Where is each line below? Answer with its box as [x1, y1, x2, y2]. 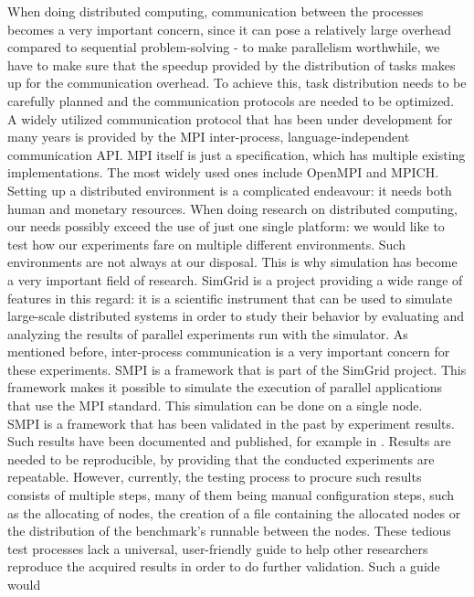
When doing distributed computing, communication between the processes [7, 2, 424, 20]
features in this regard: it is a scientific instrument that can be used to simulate [7, 288, 453, 307]
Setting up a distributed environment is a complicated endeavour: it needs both [7, 180, 452, 199]
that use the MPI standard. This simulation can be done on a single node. [7, 396, 423, 415]
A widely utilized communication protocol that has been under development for [7, 109, 453, 128]
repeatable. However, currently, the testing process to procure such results [7, 467, 422, 486]
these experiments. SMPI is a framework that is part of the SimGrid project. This [7, 359, 467, 378]
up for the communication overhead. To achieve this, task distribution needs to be [7, 73, 467, 92]
